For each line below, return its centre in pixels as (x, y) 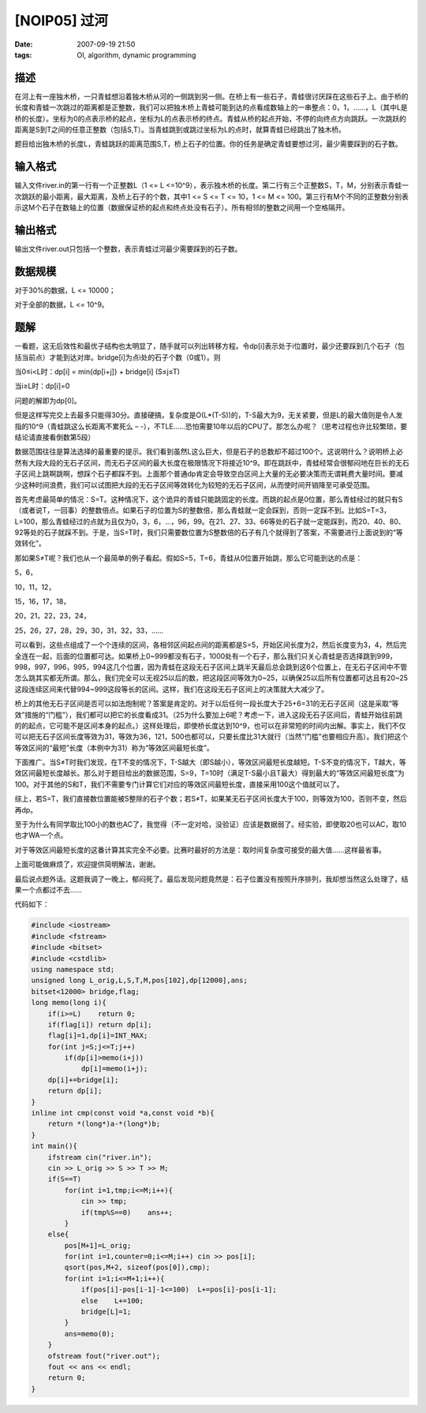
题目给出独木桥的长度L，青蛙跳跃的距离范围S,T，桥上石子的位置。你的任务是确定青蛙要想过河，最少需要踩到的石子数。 (208, 144)
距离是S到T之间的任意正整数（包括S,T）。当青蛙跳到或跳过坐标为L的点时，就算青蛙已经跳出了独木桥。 (180, 129)
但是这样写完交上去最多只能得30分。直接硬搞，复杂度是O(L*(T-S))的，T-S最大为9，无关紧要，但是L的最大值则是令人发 (209, 415)
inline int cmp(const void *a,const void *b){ (123, 1113)
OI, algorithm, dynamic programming (136, 54)
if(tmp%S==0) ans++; (127, 1212)
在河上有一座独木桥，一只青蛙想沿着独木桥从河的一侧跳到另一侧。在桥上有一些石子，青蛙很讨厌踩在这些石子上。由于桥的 (211, 96)
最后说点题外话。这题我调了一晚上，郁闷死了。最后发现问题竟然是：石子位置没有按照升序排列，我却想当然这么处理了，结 (211, 879)
